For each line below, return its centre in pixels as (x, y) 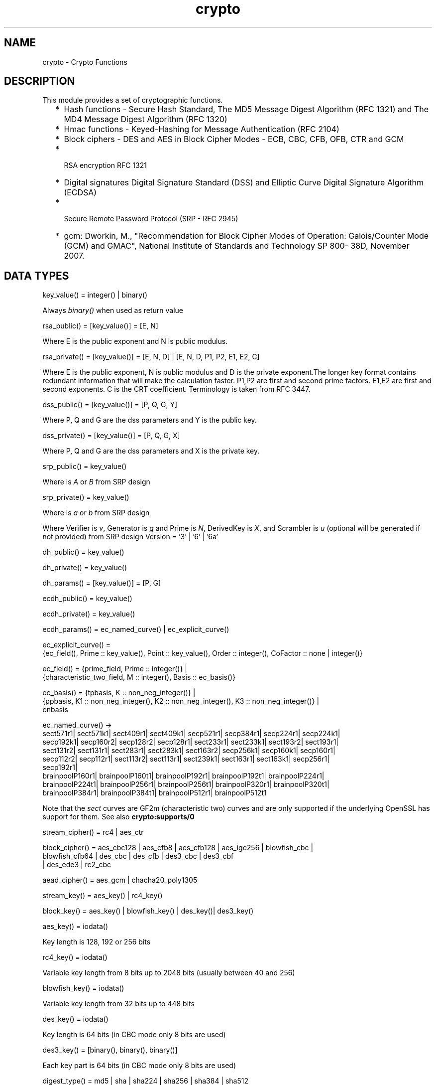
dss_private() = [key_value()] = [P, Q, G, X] (111, 436)
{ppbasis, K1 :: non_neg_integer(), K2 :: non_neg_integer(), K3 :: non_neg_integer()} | (181, 701)
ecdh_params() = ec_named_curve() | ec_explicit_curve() (136, 629)
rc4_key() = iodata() (75, 957)
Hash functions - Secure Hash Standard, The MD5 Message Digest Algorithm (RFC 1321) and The (246, 109)
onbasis (55, 710)
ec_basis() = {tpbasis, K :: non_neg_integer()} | (119, 693)
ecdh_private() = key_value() (89, 614)
